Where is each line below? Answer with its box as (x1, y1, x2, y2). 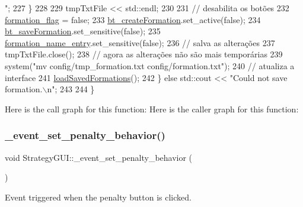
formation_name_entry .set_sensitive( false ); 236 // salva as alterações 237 (5, 36, 275, 48)
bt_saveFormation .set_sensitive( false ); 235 (5, 25, 161, 37)
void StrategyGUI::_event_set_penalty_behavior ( (5, 151, 193, 163)
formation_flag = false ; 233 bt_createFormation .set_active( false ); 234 (5, 13, 261, 25)
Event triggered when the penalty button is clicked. (5, 190, 192, 203)
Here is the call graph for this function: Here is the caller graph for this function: (5, 102, 299, 115)
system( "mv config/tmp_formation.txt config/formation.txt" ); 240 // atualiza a (5, 59, 295, 72)
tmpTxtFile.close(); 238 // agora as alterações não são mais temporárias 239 (5, 48, 283, 60)
